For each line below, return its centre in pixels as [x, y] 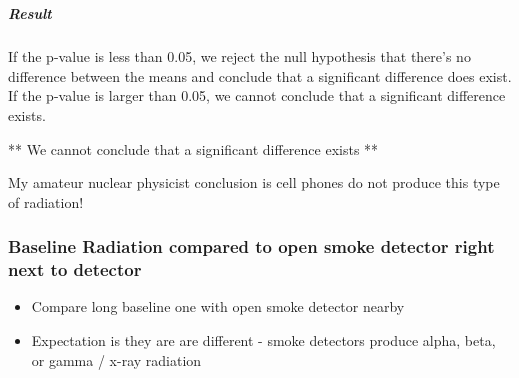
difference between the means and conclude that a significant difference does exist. [260, 75]
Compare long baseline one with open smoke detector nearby [218, 306]
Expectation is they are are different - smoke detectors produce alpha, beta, [263, 340]
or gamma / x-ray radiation [116, 359]
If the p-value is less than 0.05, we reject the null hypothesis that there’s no [239, 56]
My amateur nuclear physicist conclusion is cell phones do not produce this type [254, 182]
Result [30, 13]
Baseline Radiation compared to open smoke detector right [251, 246]
